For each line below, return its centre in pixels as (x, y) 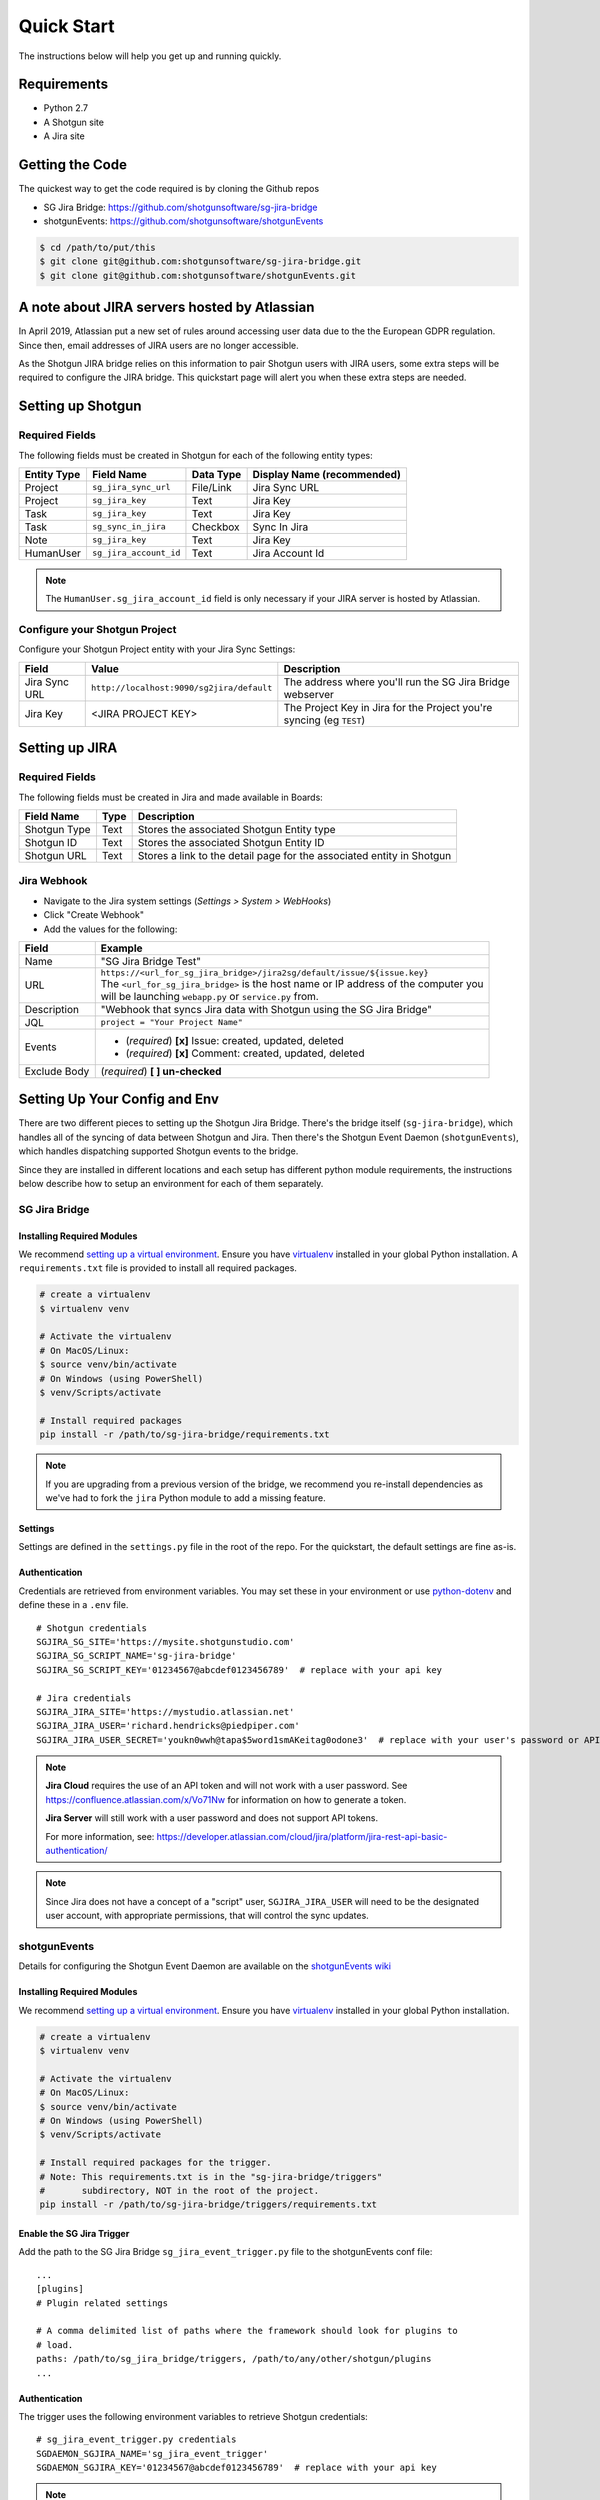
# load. (55, 2344)
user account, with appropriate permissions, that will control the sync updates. (207, 1916)
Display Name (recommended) (327, 474)
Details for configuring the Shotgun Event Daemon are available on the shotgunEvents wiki (205, 1966)
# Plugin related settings (102, 2303)
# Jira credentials (84, 1698)
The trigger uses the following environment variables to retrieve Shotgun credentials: (193, 2416)
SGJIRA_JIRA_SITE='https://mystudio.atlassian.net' (165, 1711)
